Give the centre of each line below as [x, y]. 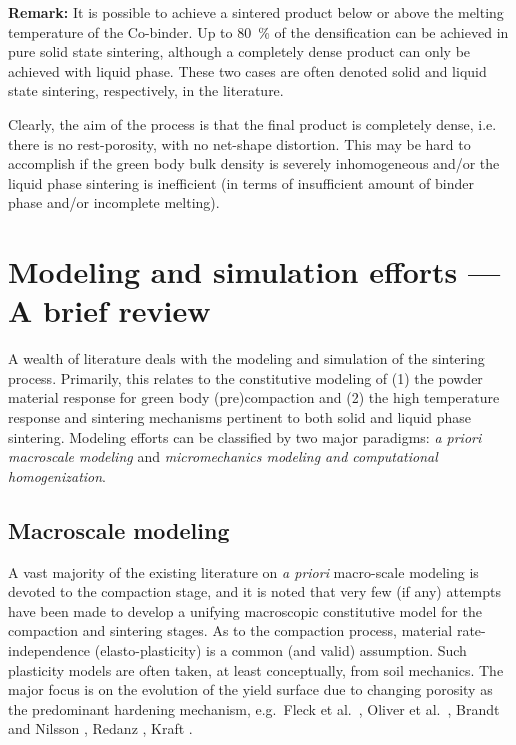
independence [49, 649]
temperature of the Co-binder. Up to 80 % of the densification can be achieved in [258, 31]
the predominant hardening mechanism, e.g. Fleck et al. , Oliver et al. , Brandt [254, 708]
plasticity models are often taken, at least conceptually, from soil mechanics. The [256, 669]
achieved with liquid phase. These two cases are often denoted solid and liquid [247, 70]
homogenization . [57, 475]
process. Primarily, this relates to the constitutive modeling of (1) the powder [245, 377]
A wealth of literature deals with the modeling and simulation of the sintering [246, 358]
